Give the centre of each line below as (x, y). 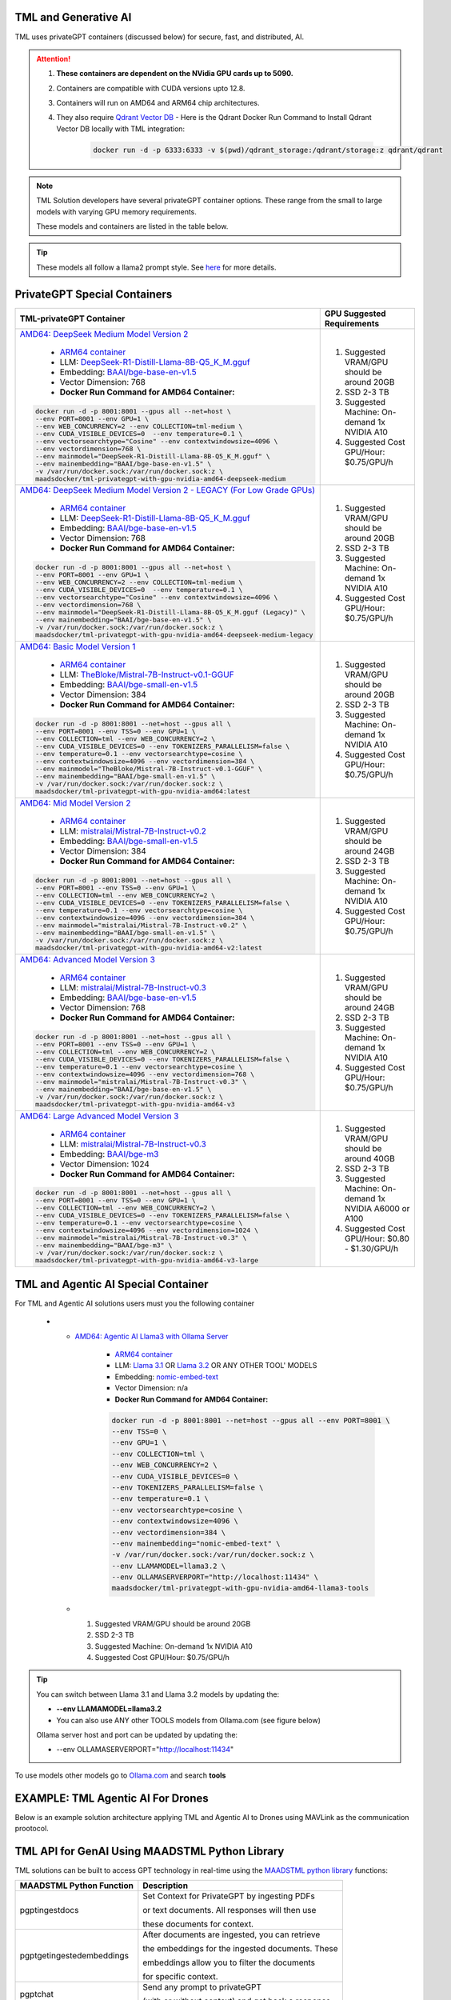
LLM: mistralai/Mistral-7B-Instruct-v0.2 (133, 831)
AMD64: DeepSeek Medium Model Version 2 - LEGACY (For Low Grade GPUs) (168, 490)
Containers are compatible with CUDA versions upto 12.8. (151, 88)
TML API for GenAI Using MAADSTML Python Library (150, 1851)
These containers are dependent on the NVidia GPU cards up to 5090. (175, 74)
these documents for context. (198, 1924)
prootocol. (32, 1829)
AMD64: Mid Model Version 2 (75, 803)
